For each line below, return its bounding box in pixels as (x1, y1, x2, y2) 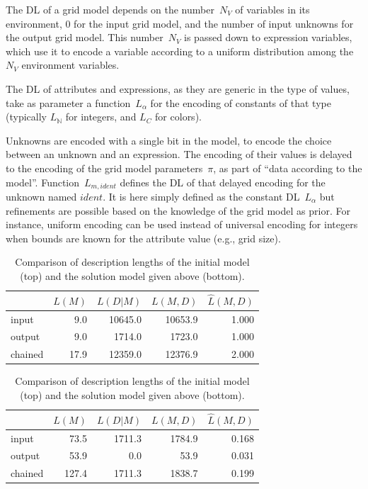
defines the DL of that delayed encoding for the (120, 174, 326, 189)
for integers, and (65, 109, 137, 124)
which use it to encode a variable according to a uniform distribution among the (6, 43, 354, 58)
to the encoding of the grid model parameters (6, 160, 203, 175)
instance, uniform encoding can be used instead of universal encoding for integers (6, 217, 358, 232)
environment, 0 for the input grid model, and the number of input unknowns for (6, 16, 354, 30)
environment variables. (21, 57, 120, 72)
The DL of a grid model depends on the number (6, 2, 214, 16)
